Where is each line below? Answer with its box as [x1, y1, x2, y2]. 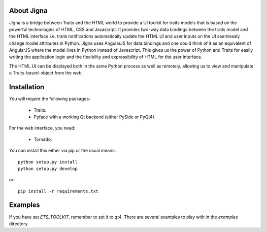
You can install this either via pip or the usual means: [9, 148, 116, 154]
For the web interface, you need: [9, 125, 76, 131]
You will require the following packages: [9, 96, 91, 102]
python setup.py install [18, 159, 78, 165]
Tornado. [33, 136, 52, 142]
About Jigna [9, 6, 48, 15]
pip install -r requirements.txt [18, 188, 99, 194]
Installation [9, 83, 44, 91]
